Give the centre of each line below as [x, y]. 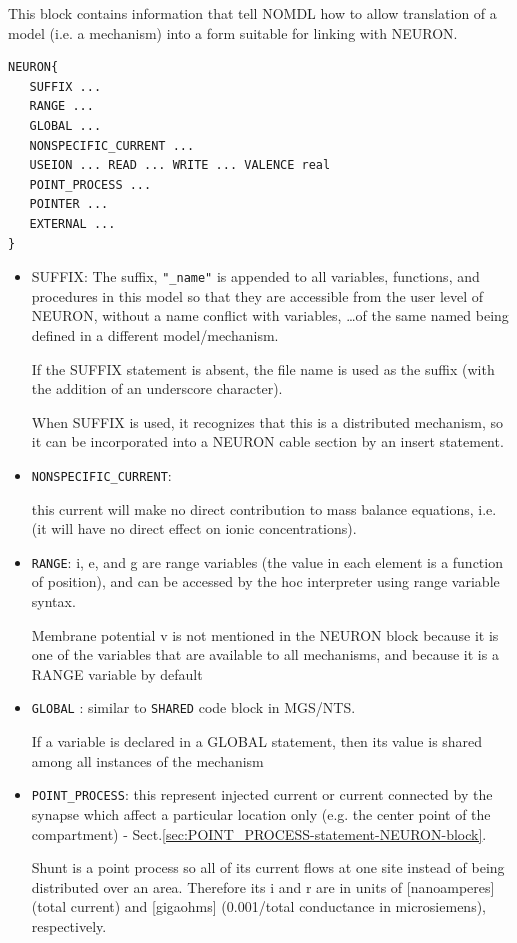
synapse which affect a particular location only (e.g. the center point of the [261, 813]
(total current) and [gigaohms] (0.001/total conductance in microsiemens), [258, 906]
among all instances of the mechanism [147, 760]
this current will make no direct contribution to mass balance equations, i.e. [264, 508]
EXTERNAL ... [72, 223]
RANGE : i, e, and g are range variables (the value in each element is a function [267, 561]
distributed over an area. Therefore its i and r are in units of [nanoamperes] [263, 886]
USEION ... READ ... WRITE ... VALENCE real [180, 165]
